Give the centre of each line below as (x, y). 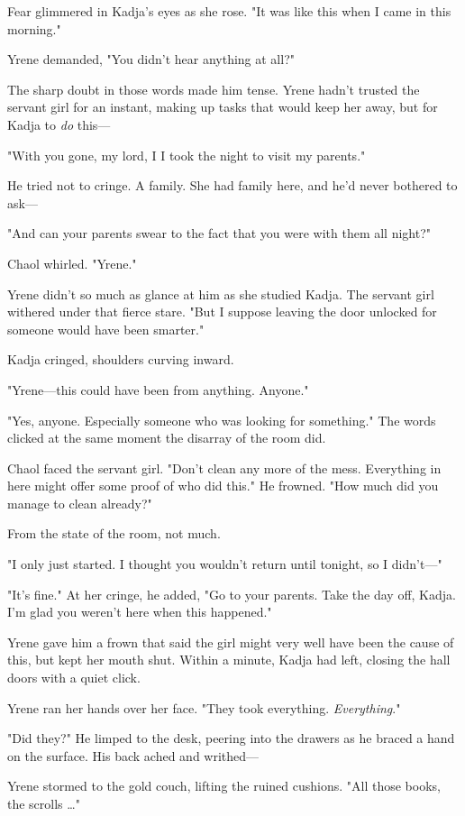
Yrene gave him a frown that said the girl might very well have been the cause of (231, 642)
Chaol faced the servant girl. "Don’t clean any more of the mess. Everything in (224, 468)
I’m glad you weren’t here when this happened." (140, 612)
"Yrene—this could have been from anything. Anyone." (158, 389)
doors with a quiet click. (74, 678)
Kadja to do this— (59, 124)
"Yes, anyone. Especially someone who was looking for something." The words (222, 420)
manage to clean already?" (80, 503)
